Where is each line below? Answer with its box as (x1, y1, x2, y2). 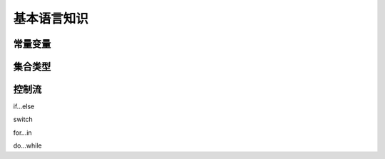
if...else (13, 102, 35, 111)
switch (13, 115, 33, 124)
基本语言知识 (13, 11, 89, 26)
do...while (13, 141, 42, 150)
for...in (13, 128, 32, 137)
